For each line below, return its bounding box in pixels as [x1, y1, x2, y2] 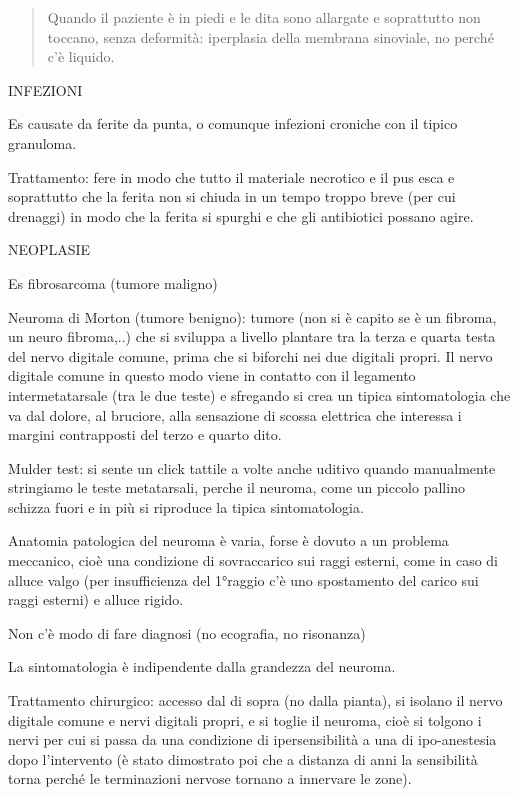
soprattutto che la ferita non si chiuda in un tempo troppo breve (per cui [8, 186, 456, 207]
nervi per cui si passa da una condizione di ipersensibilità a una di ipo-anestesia [8, 729, 497, 750]
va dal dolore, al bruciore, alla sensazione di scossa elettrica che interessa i [8, 404, 462, 425]
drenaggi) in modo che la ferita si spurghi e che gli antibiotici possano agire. [8, 205, 474, 226]
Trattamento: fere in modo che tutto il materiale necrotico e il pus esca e [8, 166, 455, 187]
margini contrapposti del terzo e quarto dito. [8, 424, 282, 445]
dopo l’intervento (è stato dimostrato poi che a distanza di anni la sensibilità [8, 748, 478, 769]
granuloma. [8, 132, 77, 153]
